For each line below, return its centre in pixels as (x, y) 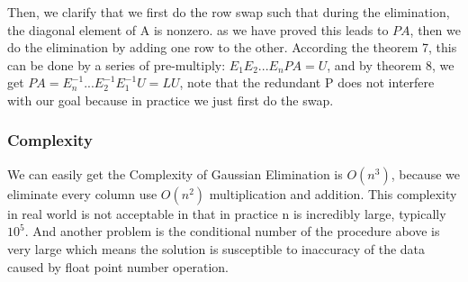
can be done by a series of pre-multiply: (117, 64)
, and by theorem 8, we (391, 64)
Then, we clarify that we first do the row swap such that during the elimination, (229, 12)
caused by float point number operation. (118, 266)
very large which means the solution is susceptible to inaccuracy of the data (216, 248)
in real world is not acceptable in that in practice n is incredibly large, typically (227, 213)
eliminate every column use (82, 193)
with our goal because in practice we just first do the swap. (171, 100)
